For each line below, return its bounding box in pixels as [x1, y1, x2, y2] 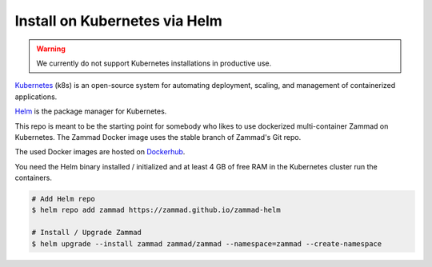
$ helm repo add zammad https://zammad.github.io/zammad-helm [31, 205, 281, 215]
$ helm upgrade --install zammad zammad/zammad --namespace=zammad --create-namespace [31, 239, 382, 248]
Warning [36, 44, 66, 54]
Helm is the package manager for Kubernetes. [14, 106, 167, 116]
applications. [14, 92, 58, 102]
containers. [14, 173, 52, 183]
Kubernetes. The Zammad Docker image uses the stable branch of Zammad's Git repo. [14, 132, 302, 141]
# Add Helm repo [31, 194, 96, 204]
